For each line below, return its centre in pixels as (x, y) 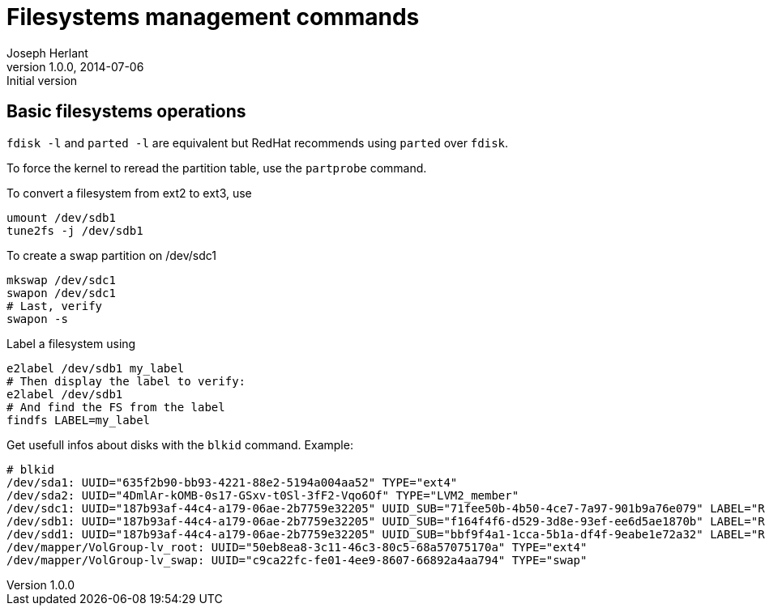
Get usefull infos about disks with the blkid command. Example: (180, 444)
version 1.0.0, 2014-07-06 (75, 66)
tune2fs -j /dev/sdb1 (75, 230)
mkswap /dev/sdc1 (61, 280)
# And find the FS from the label (116, 407)
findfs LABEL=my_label (79, 420)
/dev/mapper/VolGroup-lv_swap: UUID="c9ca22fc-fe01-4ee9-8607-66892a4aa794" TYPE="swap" (297, 560)
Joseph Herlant (47, 53)
